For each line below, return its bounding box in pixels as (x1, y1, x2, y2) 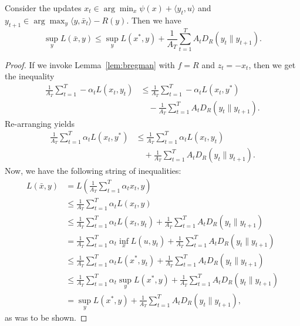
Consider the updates (5, 2, 82, 14)
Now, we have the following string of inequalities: (5, 164, 181, 177)
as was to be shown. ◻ (5, 311, 87, 324)
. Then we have (126, 14, 181, 26)
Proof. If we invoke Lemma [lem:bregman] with (5, 58, 175, 70)
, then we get (248, 58, 296, 70)
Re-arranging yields (5, 117, 75, 129)
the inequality (5, 70, 55, 82)
